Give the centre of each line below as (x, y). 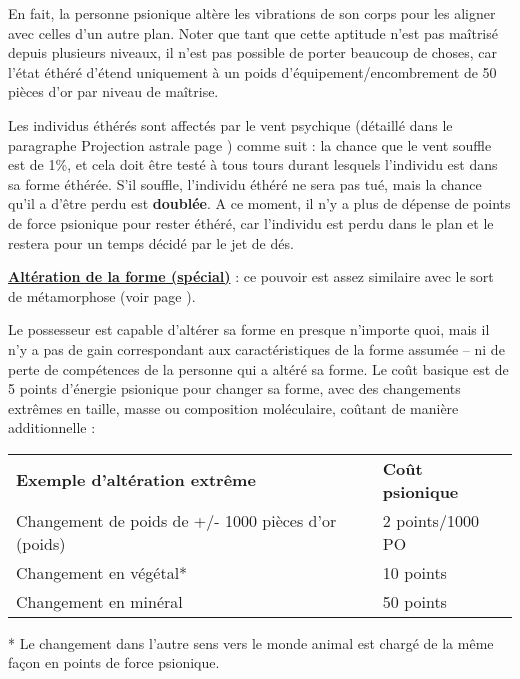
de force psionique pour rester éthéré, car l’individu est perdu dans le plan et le (251, 222)
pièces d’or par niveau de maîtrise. (113, 91)
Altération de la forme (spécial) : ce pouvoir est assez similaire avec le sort (251, 276)
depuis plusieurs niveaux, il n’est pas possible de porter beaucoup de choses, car (252, 52)
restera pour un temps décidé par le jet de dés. (151, 242)
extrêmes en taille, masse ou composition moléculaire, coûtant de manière (233, 407)
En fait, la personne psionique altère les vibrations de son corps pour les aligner (252, 13)
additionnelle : (52, 427)
